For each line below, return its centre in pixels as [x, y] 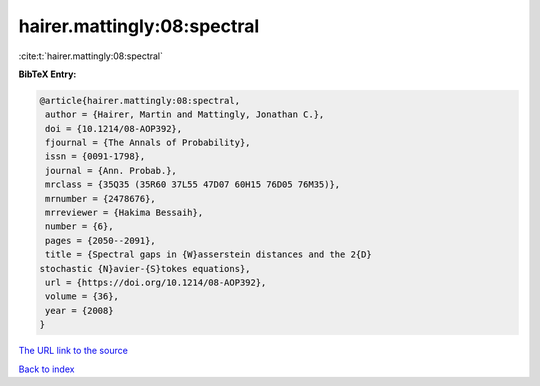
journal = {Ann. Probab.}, [111, 170]
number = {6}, [79, 226]
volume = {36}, [82, 296]
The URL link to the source [73, 351]
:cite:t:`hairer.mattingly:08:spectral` [91, 56]
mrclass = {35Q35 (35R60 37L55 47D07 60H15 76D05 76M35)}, [193, 184]
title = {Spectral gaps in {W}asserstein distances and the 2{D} [208, 254]
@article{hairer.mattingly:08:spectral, [139, 100]
